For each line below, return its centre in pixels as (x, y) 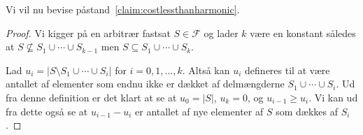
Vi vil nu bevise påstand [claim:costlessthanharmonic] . (123, 9)
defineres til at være (287, 70)
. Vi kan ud (333, 97)
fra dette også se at (47, 111)
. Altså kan (206, 70)
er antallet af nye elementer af (199, 111)
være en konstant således (303, 33)
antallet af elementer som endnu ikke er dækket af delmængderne (145, 84)
